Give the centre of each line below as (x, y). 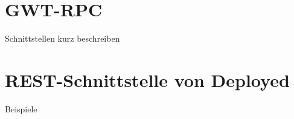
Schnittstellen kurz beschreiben (62, 38)
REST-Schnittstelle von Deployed (147, 79)
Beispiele (21, 108)
